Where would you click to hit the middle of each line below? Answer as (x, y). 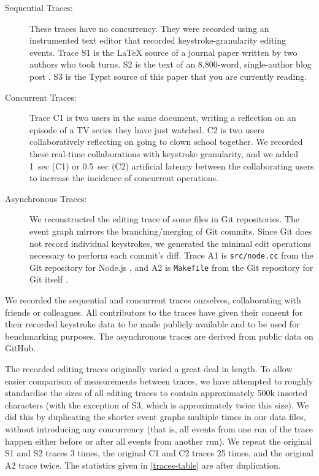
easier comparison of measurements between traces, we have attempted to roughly (159, 380)
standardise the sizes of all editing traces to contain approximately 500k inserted (156, 393)
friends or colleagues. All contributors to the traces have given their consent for (154, 312)
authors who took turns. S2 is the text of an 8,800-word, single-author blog (171, 64)
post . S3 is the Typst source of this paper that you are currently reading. (168, 76)
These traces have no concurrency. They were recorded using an (149, 28)
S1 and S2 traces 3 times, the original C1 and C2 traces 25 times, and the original (159, 453)
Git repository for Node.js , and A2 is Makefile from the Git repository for (171, 267)
